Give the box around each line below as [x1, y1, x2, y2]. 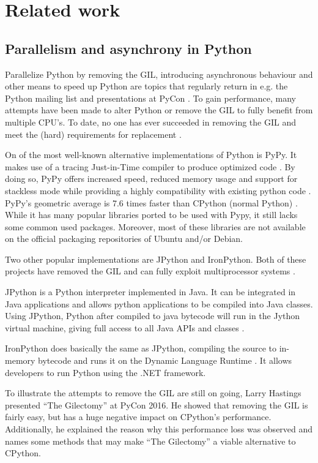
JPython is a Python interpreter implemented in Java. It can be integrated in [5, 285, 296, 298]
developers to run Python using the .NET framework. [5, 366, 206, 378]
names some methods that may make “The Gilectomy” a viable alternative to [5, 434, 296, 447]
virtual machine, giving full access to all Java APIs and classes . [5, 321, 245, 334]
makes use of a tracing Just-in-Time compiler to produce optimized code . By [5, 160, 295, 173]
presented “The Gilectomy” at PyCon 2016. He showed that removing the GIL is [5, 398, 308, 411]
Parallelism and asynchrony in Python [5, 39, 252, 58]
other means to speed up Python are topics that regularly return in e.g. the [5, 80, 288, 92]
